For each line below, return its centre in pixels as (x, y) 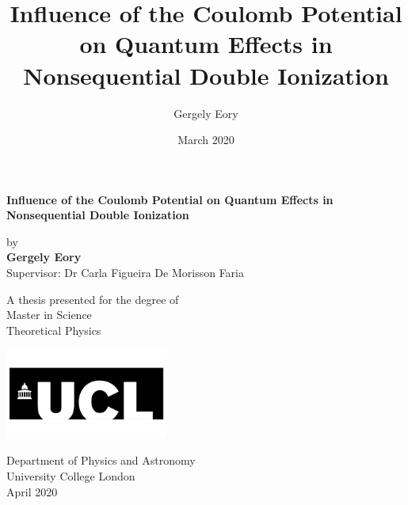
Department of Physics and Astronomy (101, 460)
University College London (71, 475)
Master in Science (49, 315)
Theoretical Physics (54, 330)
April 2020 (32, 491)
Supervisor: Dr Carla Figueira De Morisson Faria (125, 273)
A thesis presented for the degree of (93, 299)
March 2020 (206, 140)
